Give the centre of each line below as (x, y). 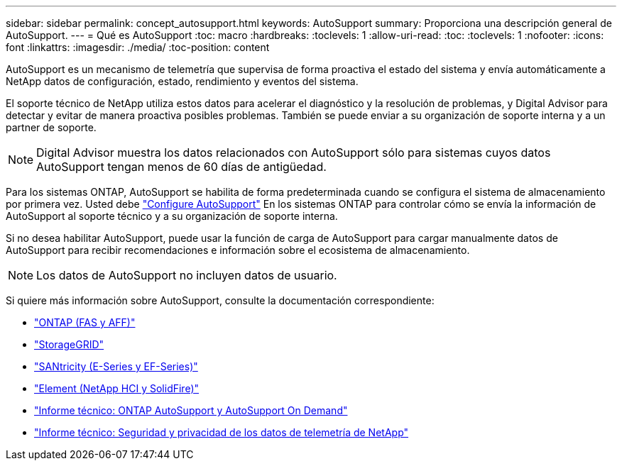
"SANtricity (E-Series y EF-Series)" (116, 366)
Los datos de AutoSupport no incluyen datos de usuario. (187, 275)
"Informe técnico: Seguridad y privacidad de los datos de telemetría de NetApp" (222, 432)
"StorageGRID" (69, 344)
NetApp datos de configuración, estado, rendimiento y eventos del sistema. (182, 81)
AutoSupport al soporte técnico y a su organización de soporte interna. (172, 216)
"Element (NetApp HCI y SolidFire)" (117, 388)
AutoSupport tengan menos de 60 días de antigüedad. (181, 167)
